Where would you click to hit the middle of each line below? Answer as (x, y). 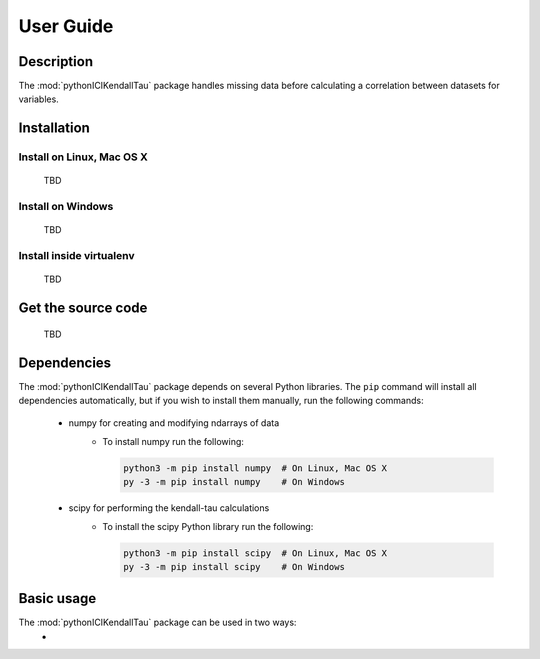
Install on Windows (66, 207)
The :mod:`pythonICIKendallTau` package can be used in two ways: (157, 622)
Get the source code (83, 308)
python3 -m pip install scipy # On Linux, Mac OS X (255, 553)
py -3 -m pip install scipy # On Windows (234, 566)
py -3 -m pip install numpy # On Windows (234, 482)
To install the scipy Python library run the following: (208, 526)
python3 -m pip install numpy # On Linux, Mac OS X (255, 468)
